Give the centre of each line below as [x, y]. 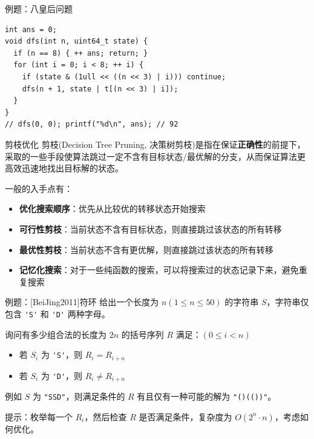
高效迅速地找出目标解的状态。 [64, 168]
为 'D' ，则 [62, 375]
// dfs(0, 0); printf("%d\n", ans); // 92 [92, 124]
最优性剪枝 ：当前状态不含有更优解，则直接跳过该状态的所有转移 [146, 249]
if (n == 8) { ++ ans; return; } [81, 53]
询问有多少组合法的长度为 [56, 334]
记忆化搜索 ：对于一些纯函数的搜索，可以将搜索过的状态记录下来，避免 [159, 270]
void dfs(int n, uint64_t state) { [77, 41]
